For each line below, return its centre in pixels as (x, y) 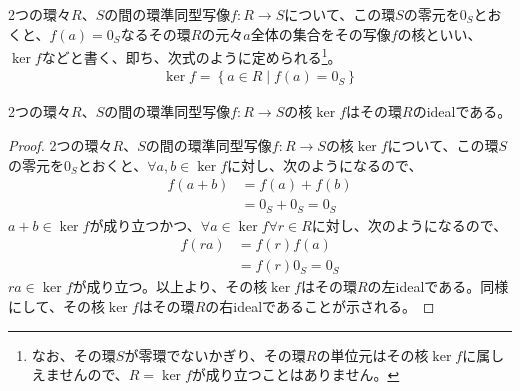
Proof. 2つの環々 (60, 145)
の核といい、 (439, 33)
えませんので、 (80, 374)
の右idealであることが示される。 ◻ (320, 306)
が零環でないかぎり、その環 (215, 354)
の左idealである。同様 (438, 286)
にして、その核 (56, 306)
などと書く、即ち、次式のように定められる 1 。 (191, 55)
